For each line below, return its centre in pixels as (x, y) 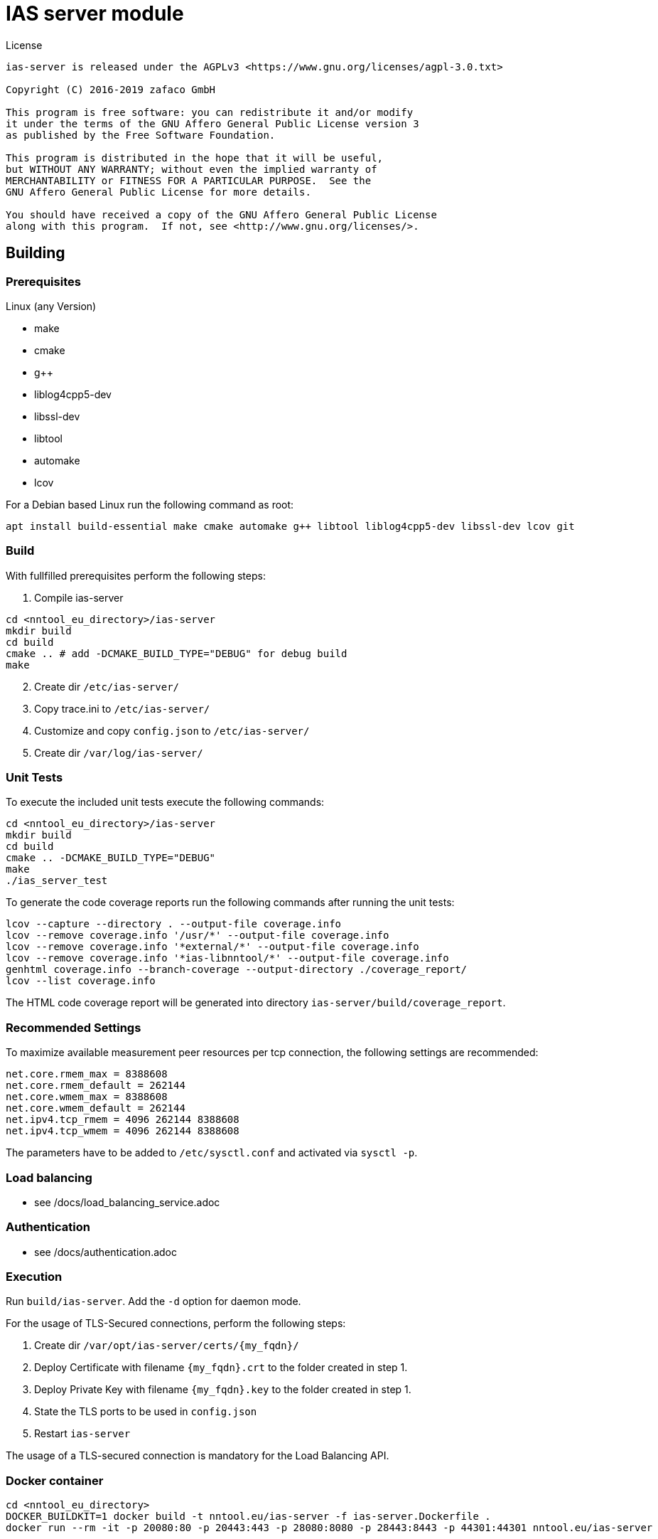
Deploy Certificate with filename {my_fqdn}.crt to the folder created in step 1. (221, 1368)
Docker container (55, 1480)
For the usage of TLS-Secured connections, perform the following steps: (176, 1324)
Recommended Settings (74, 1027)
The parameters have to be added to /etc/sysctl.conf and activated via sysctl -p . (212, 1153)
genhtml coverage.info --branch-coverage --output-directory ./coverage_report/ (237, 970)
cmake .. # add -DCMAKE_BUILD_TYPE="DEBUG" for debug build (177, 653)
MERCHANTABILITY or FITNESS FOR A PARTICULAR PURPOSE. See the (189, 180)
